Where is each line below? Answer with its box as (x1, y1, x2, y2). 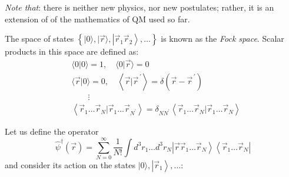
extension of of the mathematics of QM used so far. (5, 12, 190, 25)
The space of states (5, 32, 74, 45)
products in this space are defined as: (5, 45, 139, 58)
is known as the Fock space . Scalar (161, 32, 284, 45)
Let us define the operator (5, 125, 99, 138)
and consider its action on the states (5, 158, 135, 171)
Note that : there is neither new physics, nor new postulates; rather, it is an (5, 1, 274, 13)
